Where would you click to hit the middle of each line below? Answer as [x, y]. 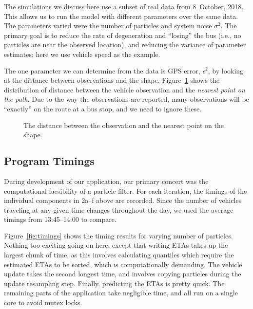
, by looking [226, 70]
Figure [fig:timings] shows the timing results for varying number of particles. [118, 235]
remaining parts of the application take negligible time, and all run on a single [121, 293]
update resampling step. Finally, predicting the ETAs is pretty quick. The [114, 283]
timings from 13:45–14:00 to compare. [60, 219]
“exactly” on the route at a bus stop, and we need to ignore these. [103, 108]
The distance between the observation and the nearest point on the [124, 125]
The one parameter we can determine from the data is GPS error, [102, 70]
